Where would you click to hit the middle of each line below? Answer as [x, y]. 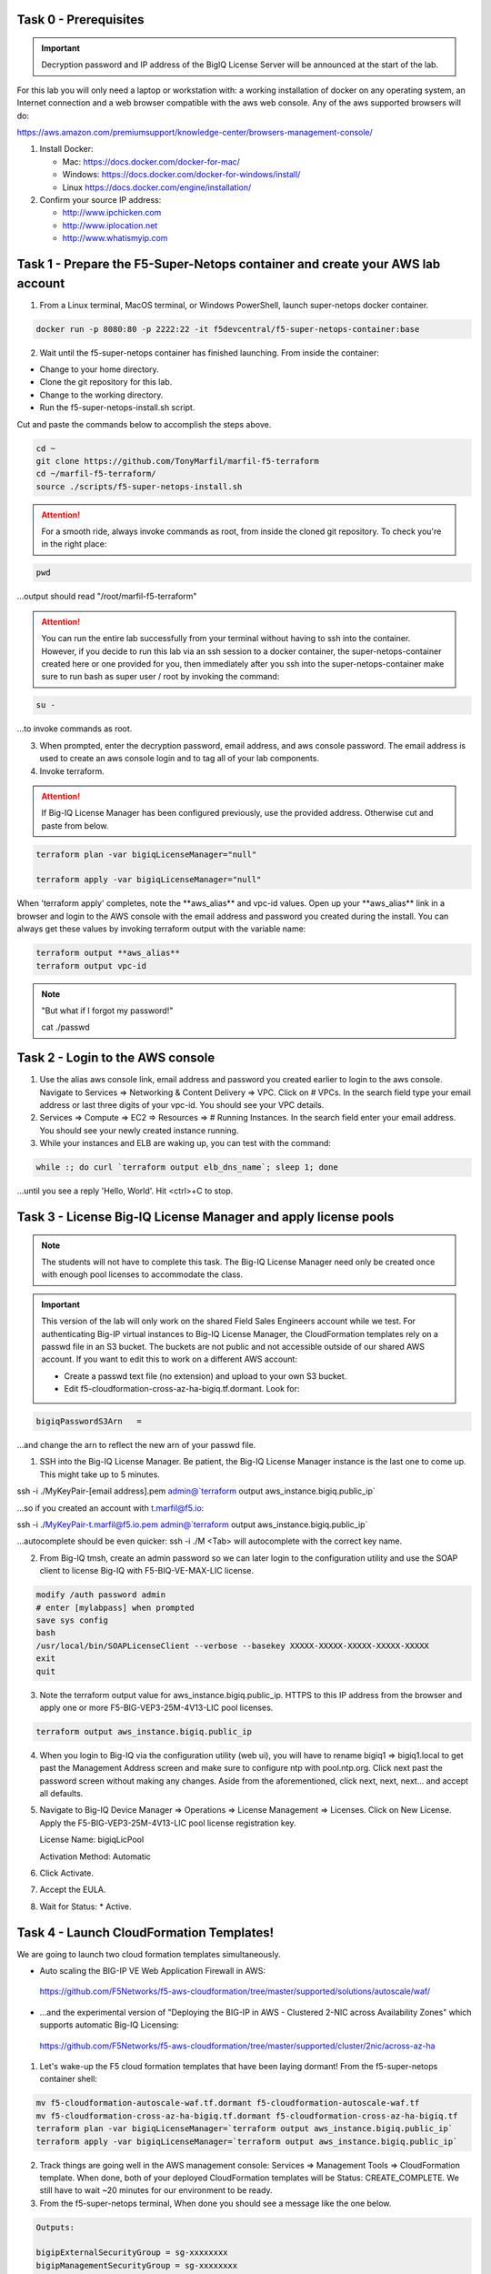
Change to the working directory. [101, 395]
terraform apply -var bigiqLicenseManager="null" [149, 880]
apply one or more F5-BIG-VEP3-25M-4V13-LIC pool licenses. [156, 1707]
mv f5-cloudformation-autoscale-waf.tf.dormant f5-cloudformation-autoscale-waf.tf [228, 2103]
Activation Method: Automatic [95, 1856]
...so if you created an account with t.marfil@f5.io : [110, 1508]
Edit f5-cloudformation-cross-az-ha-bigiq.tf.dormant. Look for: [182, 1389]
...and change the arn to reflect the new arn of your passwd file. [136, 1445]
